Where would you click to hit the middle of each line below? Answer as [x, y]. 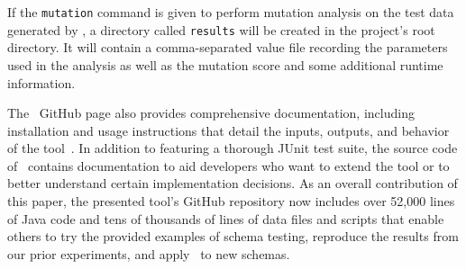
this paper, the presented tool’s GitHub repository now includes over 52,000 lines [231, 201]
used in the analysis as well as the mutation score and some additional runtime [225, 64]
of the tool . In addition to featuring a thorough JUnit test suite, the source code [233, 148]
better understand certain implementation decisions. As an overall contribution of [233, 183]
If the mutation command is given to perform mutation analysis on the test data [231, 12]
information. [41, 82]
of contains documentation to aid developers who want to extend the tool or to [228, 165]
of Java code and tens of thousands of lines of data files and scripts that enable [226, 218]
